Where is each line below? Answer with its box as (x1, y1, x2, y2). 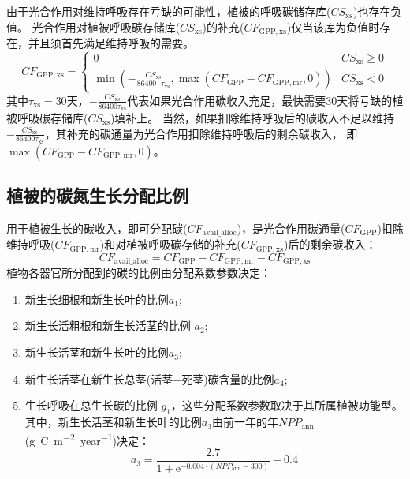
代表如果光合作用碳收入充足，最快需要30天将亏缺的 (127, 92, 393, 108)
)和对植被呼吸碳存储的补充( (99, 236, 241, 253)
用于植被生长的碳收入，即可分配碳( (6, 219, 188, 236)
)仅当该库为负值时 (286, 18, 380, 35)
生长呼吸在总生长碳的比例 (24, 397, 158, 414)
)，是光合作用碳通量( (237, 219, 345, 236)
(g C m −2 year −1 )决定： (24, 429, 150, 448)
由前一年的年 (211, 414, 278, 430)
